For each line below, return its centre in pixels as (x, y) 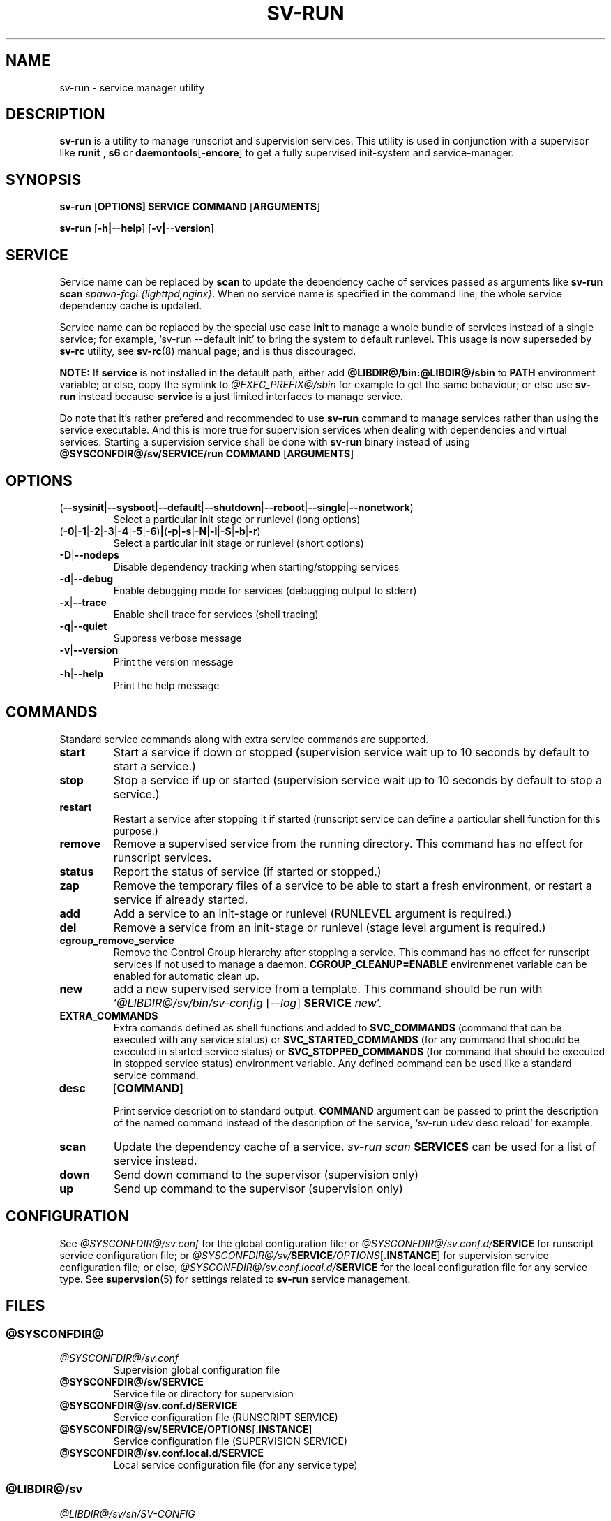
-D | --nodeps (89, 554)
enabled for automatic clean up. (186, 976)
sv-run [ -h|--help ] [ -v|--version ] (137, 228)
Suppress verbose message (178, 638)
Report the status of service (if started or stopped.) (247, 871)
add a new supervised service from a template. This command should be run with (328, 989)
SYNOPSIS (44, 179)
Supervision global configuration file (197, 1369)
